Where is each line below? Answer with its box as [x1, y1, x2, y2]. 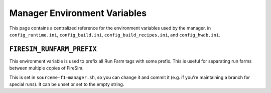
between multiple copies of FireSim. [9, 65, 84, 71]
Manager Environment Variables [9, 7, 147, 18]
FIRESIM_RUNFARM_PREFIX [9, 45, 97, 53]
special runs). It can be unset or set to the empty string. [9, 81, 124, 87]
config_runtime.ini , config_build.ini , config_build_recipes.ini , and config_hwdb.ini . [9, 31, 220, 37]
